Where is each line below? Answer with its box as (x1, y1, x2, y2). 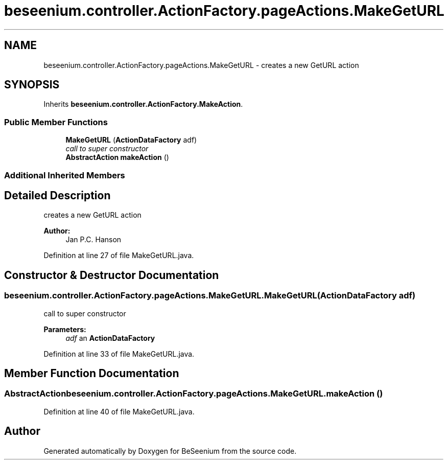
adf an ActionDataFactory (65, 333, 155, 342)
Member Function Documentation (4, 367, 179, 380)
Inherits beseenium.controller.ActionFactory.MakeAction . (43, 100, 243, 109)
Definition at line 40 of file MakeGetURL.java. (43, 407, 195, 416)
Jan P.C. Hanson (65, 235, 122, 244)
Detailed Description (4, 189, 111, 202)
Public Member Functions (4, 117, 108, 127)
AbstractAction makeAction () (65, 153, 169, 162)
